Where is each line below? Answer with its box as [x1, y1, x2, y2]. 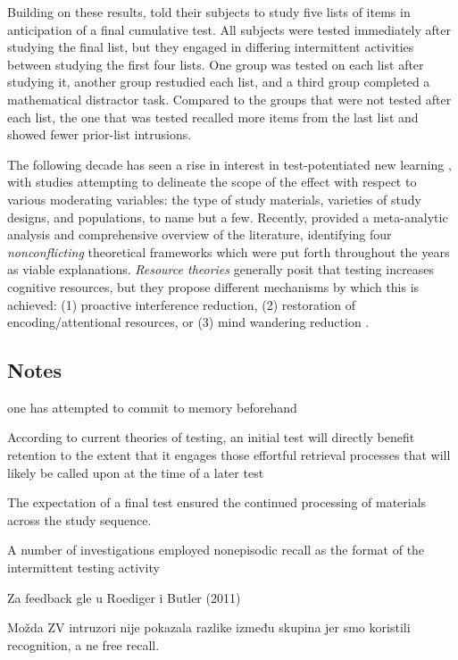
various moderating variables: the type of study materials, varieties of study [7, 189, 421, 208]
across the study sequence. [7, 510, 152, 529]
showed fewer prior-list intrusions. [7, 125, 192, 144]
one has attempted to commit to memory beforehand [7, 397, 297, 416]
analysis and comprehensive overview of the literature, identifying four [7, 225, 392, 244]
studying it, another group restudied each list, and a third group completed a [7, 72, 430, 91]
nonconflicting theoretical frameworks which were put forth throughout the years [7, 242, 450, 261]
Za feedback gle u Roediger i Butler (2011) [7, 588, 241, 606]
